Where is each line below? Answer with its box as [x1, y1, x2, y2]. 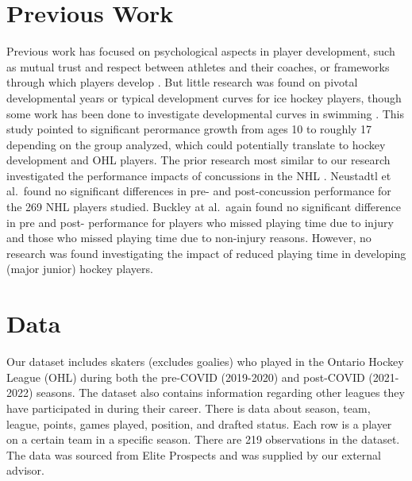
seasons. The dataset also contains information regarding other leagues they [37, 384, 405, 401]
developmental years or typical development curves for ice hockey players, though [6, 89, 402, 106]
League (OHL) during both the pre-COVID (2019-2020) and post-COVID [6, 368, 365, 385]
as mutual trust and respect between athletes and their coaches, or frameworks [6, 58, 390, 75]
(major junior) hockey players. [6, 260, 153, 277]
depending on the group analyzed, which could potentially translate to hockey [6, 136, 386, 152]
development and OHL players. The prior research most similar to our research [6, 152, 391, 168]
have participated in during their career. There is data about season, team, [6, 399, 371, 416]
